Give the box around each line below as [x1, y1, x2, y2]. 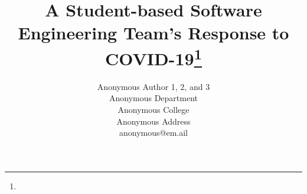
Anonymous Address [116, 115, 191, 127]
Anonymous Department [109, 92, 198, 104]
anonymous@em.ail [119, 126, 188, 139]
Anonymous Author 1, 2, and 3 [97, 80, 210, 92]
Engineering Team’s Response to [18, 21, 289, 45]
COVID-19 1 [104, 44, 203, 70]
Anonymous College [117, 103, 190, 116]
